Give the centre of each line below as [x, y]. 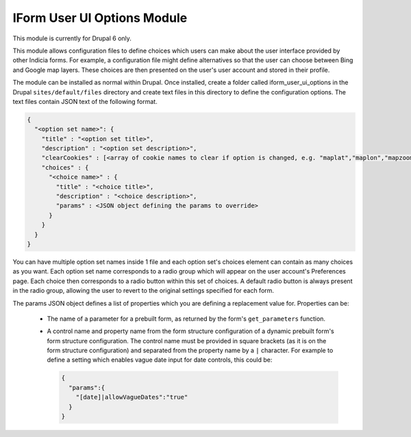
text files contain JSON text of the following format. [85, 101]
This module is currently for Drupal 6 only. [72, 38]
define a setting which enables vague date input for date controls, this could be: [160, 360]
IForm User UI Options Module [100, 18]
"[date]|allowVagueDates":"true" [132, 397]
